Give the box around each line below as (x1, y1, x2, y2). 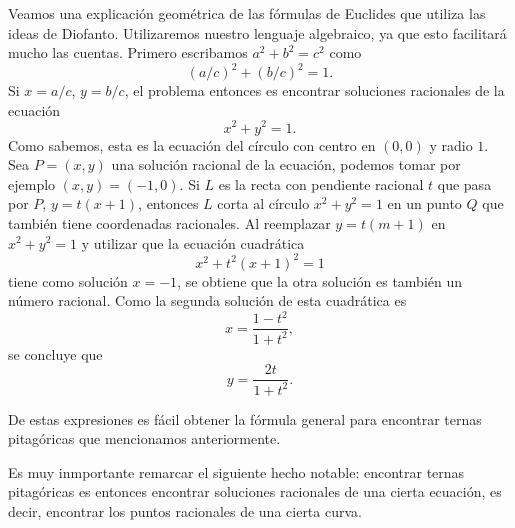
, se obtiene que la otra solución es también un (177, 270, 463, 291)
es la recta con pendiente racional (218, 173, 424, 194)
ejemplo (8, 173, 56, 194)
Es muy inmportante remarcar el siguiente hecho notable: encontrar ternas (8, 461, 465, 482)
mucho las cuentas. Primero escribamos (8, 42, 248, 63)
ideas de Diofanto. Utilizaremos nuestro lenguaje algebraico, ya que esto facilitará (8, 22, 507, 43)
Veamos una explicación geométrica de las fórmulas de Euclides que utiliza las (8, 3, 486, 23)
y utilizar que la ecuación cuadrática (81, 232, 305, 253)
